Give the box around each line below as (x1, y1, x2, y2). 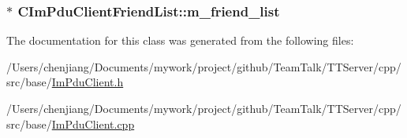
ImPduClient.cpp (51, 115, 135, 132)
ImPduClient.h (51, 74, 124, 90)
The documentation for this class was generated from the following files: (6, 32, 354, 49)
